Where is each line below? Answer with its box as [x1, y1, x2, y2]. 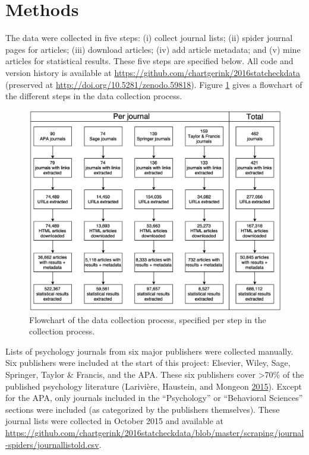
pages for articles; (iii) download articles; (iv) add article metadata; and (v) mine [5, 43, 301, 55]
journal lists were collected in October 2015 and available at [5, 415, 223, 427]
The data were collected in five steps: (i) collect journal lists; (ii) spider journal [5, 31, 293, 44]
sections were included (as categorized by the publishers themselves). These [5, 403, 280, 415]
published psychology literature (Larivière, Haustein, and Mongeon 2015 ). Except [5, 380, 302, 392]
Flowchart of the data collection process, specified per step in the [29, 313, 266, 326]
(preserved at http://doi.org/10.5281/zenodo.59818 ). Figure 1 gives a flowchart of [5, 78, 302, 90]
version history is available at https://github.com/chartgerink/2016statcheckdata [5, 66, 301, 78]
